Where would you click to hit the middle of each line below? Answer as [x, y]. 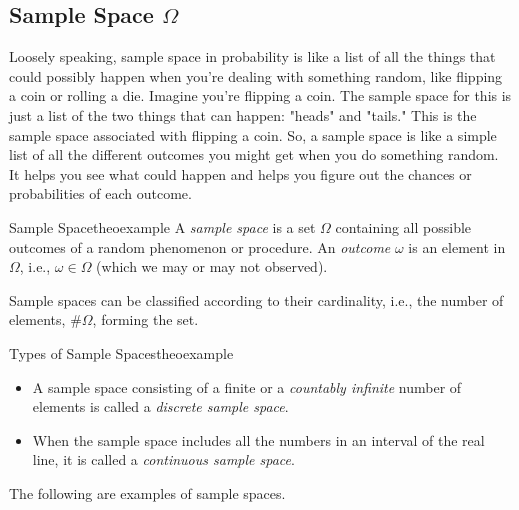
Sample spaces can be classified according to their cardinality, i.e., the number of [256, 299]
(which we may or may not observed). [212, 266]
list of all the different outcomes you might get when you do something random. [254, 154]
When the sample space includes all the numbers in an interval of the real [258, 439]
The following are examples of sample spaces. [147, 492]
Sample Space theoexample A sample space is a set [162, 226]
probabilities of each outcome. [100, 193]
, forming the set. [145, 319]
